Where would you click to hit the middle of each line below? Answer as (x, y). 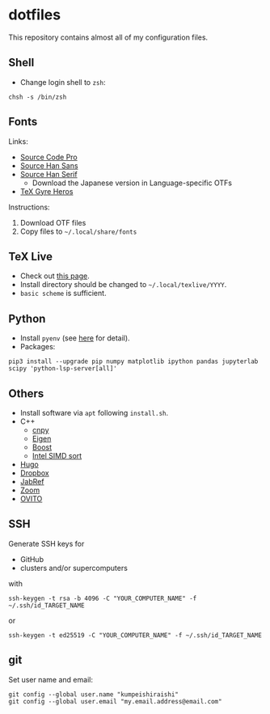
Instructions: (29, 207)
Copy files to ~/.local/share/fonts (78, 231)
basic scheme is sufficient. (63, 294)
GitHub (32, 559)
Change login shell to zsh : (63, 82)
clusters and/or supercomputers (74, 568)
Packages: (38, 347)
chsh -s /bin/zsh (38, 97)
